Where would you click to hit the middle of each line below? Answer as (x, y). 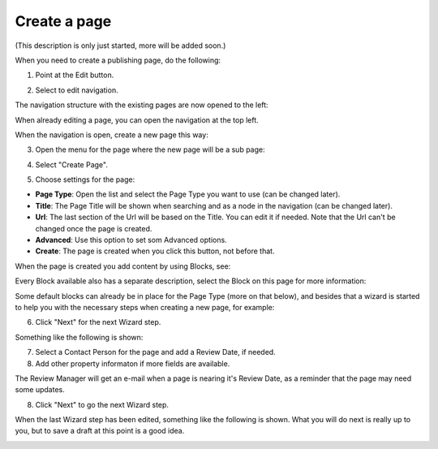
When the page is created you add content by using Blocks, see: (123, 266)
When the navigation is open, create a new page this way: (112, 135)
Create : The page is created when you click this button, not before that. (155, 251)
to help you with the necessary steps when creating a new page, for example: (145, 307)
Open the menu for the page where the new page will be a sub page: (150, 149)
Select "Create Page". (72, 164)
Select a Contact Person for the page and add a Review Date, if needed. (155, 352)
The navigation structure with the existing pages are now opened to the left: (142, 105)
